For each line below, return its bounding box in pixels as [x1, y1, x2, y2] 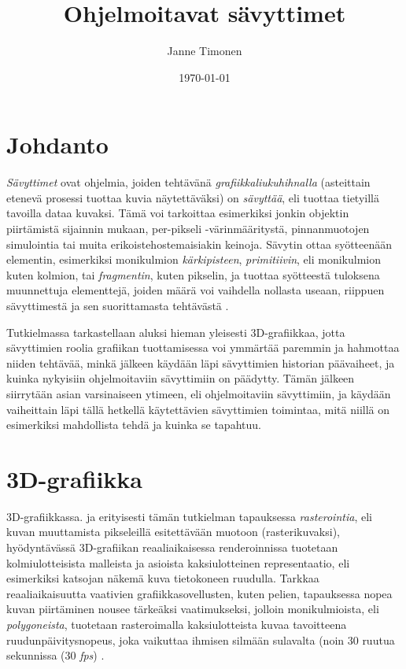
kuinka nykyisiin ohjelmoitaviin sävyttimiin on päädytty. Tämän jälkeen [6, 370, 355, 386]
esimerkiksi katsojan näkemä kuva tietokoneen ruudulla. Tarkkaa [6, 570, 319, 586]
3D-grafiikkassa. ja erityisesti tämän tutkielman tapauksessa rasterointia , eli [6, 508, 372, 524]
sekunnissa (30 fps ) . [6, 647, 105, 663]
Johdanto [6, 128, 109, 161]
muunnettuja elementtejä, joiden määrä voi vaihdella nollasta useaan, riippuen [6, 282, 385, 298]
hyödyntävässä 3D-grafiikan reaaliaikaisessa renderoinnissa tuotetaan [6, 539, 338, 556]
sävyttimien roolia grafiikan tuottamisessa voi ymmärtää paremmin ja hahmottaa [6, 339, 400, 356]
